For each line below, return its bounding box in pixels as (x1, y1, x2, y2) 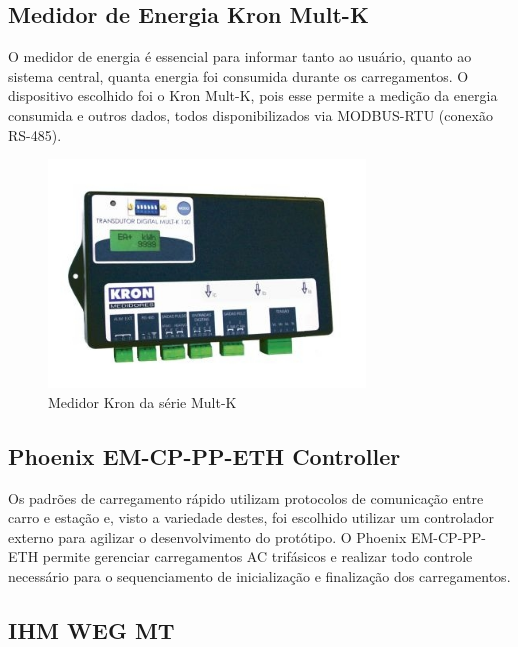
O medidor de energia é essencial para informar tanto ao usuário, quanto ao (8, 46, 472, 67)
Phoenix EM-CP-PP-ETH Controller (8, 440, 401, 471)
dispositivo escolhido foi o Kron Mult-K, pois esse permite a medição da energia (8, 85, 498, 106)
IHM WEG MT (8, 614, 175, 645)
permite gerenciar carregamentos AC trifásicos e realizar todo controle (42, 546, 473, 567)
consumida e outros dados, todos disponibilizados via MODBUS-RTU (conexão (8, 104, 493, 125)
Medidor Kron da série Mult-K (48, 391, 237, 412)
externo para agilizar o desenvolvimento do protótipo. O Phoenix (8, 526, 407, 547)
